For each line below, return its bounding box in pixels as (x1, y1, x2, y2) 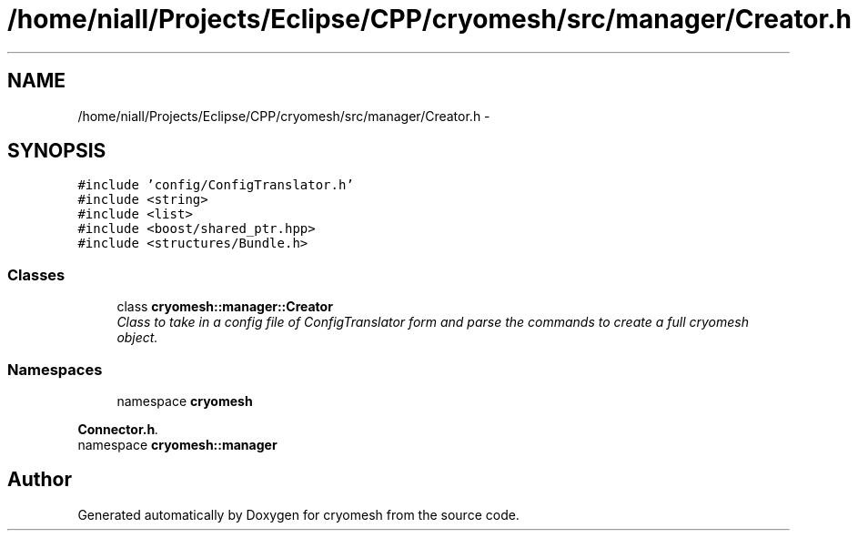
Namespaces (7, 360, 103, 379)
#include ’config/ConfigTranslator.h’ (77, 178, 354, 193)
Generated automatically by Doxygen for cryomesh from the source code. (77, 506, 520, 523)
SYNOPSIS (7, 139, 106, 163)
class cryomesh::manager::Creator (116, 299, 333, 315)
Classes (7, 265, 66, 284)
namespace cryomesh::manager (77, 436, 278, 452)
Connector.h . (77, 421, 159, 437)
